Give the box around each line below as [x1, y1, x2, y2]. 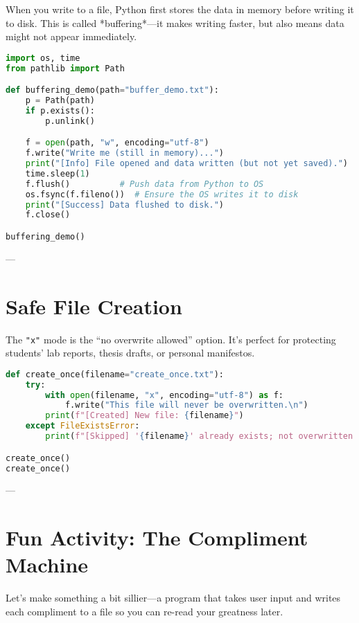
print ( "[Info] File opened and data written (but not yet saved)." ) [25, 159, 348, 169]
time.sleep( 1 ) [25, 168, 90, 179]
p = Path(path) [25, 96, 95, 106]
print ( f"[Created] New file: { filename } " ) [45, 410, 244, 421]
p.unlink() [45, 116, 95, 126]
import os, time [6, 53, 80, 63]
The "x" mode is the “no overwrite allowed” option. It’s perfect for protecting [6, 332, 336, 346]
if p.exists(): [25, 105, 95, 116]
